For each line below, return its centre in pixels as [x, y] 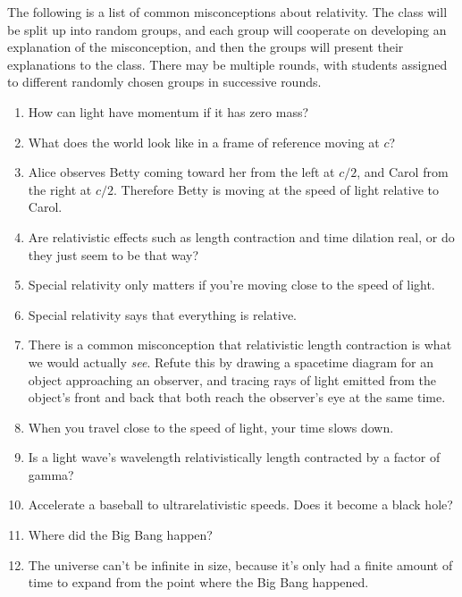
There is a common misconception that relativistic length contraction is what [240, 345]
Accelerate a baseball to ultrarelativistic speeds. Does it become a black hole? [240, 505]
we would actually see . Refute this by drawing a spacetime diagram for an [231, 362]
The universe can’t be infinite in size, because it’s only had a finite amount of [240, 564]
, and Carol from [403, 172]
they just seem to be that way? [113, 254]
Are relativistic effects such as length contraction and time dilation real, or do [241, 236]
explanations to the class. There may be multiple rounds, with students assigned [227, 64]
